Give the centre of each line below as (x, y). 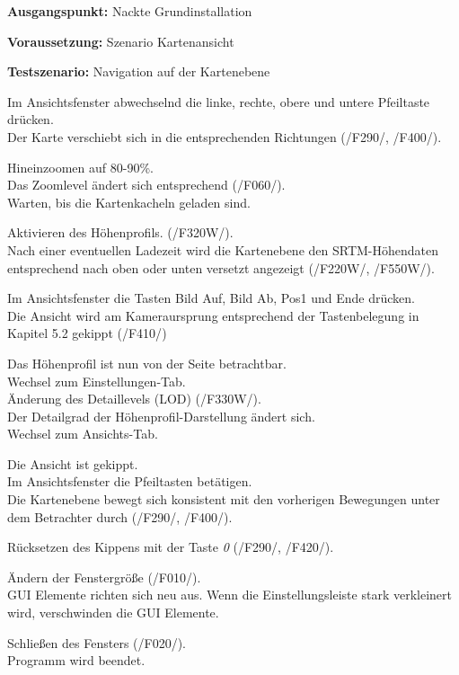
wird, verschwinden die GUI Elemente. (113, 613)
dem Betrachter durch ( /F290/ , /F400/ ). (120, 516)
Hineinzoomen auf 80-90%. (80, 167)
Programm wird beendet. (76, 660)
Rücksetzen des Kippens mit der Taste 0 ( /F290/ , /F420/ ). (171, 547)
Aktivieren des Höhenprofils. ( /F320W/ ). (120, 232)
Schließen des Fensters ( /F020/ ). (97, 642)
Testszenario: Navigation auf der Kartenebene (139, 71)
